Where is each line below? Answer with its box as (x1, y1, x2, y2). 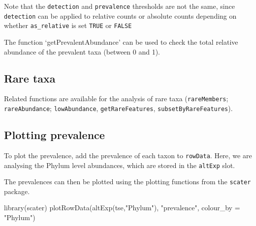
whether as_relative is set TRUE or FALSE (4, 20, 132, 30)
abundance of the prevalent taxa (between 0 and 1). (4, 46, 160, 56)
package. (4, 186, 30, 196)
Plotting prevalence (4, 127, 105, 142)
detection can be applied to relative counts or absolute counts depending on (4, 10, 237, 21)
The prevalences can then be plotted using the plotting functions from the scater (4, 176, 251, 187)
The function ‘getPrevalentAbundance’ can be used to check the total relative (4, 36, 238, 47)
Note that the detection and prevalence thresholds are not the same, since (4, 1, 235, 11)
